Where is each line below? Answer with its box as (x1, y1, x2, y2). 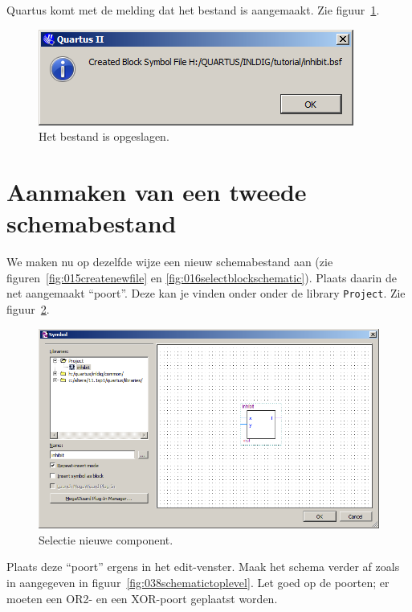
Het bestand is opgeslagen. (39, 128, 169, 145)
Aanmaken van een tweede (6, 175, 307, 207)
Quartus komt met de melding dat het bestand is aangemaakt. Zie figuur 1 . (6, 2, 380, 18)
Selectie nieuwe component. (39, 531, 173, 548)
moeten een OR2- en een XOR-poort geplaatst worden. (6, 589, 278, 606)
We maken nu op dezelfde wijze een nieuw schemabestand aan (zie (6, 253, 333, 270)
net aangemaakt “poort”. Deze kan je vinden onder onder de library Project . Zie (6, 285, 406, 302)
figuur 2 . (6, 300, 50, 317)
